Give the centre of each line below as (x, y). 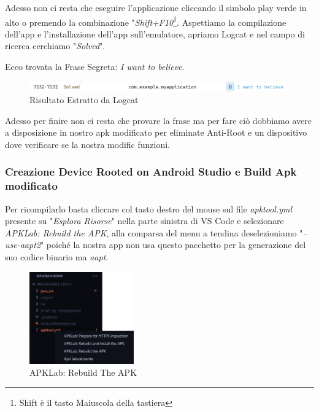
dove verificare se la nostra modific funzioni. (87, 144)
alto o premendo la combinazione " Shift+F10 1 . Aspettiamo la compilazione (146, 21)
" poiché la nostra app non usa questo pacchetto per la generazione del (173, 245)
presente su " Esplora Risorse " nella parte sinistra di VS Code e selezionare (144, 221)
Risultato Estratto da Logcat (84, 100)
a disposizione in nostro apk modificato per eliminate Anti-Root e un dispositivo (156, 132)
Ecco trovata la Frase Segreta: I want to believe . (95, 67)
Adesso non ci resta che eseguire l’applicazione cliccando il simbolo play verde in (156, 7)
